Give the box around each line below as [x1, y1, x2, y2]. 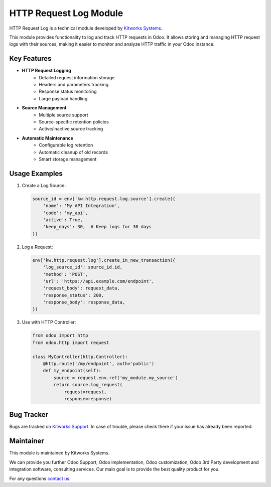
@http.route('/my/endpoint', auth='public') [43, 361, 155, 366]
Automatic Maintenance [22, 135, 74, 141]
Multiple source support [39, 112, 89, 118]
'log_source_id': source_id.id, [43, 264, 123, 270]
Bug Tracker [9, 410, 49, 419]
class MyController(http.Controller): [32, 354, 128, 360]
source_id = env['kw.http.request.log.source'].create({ [32, 196, 176, 202]
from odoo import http [32, 333, 88, 339]
